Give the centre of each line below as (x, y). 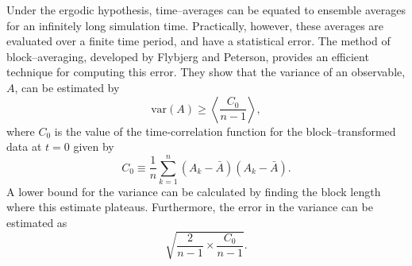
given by (94, 146)
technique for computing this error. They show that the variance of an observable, (206, 72)
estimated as (37, 223)
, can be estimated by (67, 87)
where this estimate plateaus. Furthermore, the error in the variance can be (190, 207)
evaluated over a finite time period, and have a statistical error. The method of (198, 41)
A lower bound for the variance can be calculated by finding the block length (194, 191)
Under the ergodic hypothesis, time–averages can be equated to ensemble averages (206, 10)
